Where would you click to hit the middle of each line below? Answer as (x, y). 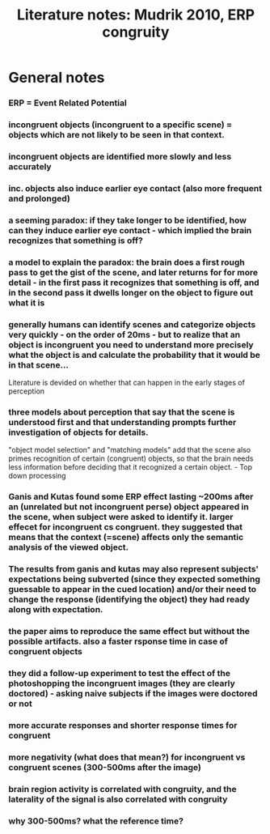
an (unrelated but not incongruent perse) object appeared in (129, 507)
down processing (37, 476)
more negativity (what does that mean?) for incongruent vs (127, 757)
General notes (57, 78)
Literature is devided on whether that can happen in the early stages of (127, 383)
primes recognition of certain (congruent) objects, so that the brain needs (131, 458)
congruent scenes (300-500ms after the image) (105, 767)
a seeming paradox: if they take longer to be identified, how (127, 220)
